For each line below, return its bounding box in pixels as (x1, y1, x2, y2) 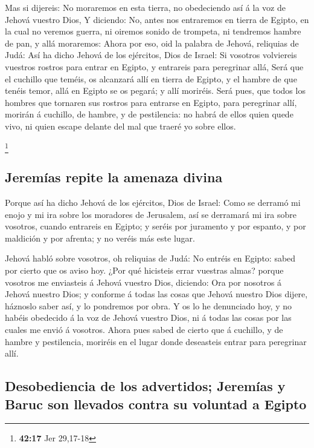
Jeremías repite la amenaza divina (5, 168, 223, 186)
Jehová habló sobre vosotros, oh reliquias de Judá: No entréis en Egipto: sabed (5, 252, 296, 265)
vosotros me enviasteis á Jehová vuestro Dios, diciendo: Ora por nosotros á (5, 275, 282, 288)
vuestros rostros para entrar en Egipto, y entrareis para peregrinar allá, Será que (5, 60, 304, 73)
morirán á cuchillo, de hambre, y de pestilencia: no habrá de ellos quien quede (5, 108, 293, 120)
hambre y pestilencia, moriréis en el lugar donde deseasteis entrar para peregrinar (5, 335, 307, 348)
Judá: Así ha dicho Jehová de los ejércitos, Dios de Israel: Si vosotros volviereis (5, 48, 297, 61)
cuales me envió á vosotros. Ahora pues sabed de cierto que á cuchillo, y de (5, 323, 283, 335)
